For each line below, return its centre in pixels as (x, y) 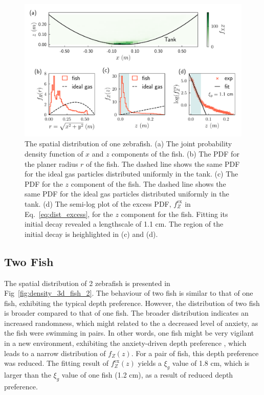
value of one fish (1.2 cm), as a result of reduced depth (147, 375)
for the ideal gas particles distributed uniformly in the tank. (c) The (131, 174)
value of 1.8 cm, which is (211, 363)
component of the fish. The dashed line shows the (148, 183)
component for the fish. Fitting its (174, 214)
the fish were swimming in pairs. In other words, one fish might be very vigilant (129, 333)
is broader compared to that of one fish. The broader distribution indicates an (126, 313)
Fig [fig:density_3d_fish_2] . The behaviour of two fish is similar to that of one (129, 293)
